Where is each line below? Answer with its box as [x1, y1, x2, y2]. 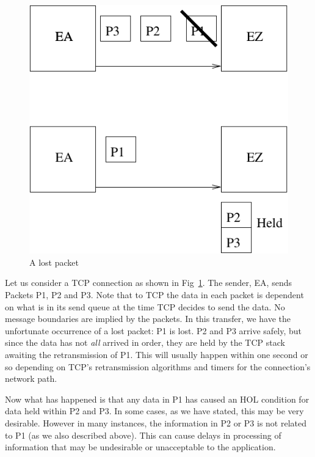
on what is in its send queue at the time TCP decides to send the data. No [5, 300, 285, 313]
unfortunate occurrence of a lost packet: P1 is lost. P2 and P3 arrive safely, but [5, 324, 302, 337]
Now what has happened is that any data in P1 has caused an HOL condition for [5, 392, 310, 405]
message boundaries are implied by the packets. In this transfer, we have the [5, 312, 291, 325]
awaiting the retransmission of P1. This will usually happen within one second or [5, 348, 308, 361]
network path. [5, 372, 57, 385]
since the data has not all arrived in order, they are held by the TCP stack [5, 336, 285, 349]
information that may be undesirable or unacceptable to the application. [5, 441, 276, 453]
